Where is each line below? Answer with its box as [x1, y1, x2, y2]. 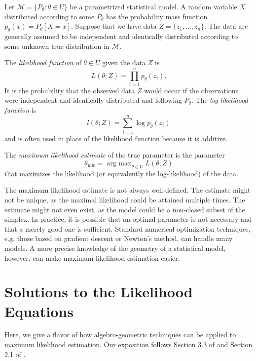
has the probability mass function [106, 11, 208, 21]
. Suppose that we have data [71, 21, 157, 31]
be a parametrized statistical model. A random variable [70, 1, 237, 11]
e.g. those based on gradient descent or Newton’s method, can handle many [4, 233, 233, 243]
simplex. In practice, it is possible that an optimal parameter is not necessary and [4, 214, 252, 224]
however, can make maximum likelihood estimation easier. [4, 252, 180, 263]
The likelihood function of [4, 57, 81, 68]
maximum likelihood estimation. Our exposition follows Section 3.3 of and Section [4, 339, 253, 350]
